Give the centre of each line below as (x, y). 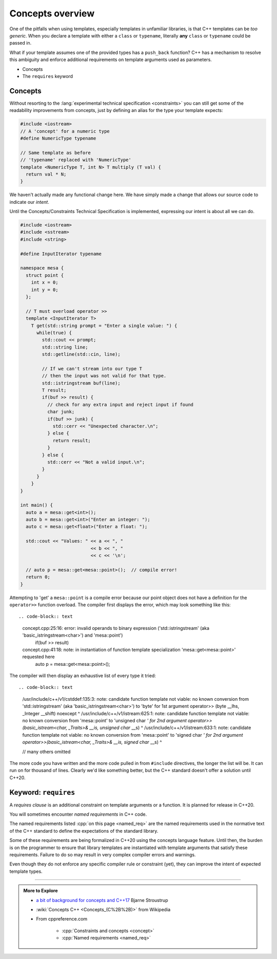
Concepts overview (52, 13)
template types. (26, 871)
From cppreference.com (62, 919)
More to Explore (41, 891)
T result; (54, 390)
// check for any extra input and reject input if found (120, 405)
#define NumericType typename (58, 138)
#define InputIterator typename (61, 254)
